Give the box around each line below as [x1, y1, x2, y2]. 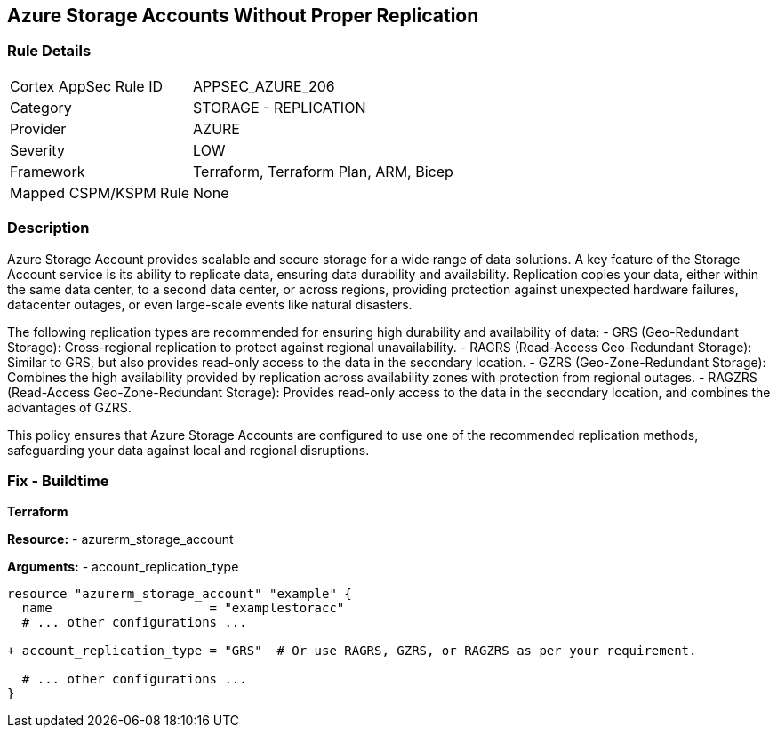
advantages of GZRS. [7, 399, 132, 415]
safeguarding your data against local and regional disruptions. [7, 442, 370, 458]
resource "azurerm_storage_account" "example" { [7, 587, 352, 602]
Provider [10, 119, 67, 138]
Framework [10, 162, 85, 180]
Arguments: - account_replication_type [7, 559, 239, 575]
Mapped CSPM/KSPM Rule [10, 183, 190, 202]
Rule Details [7, 42, 92, 60]
